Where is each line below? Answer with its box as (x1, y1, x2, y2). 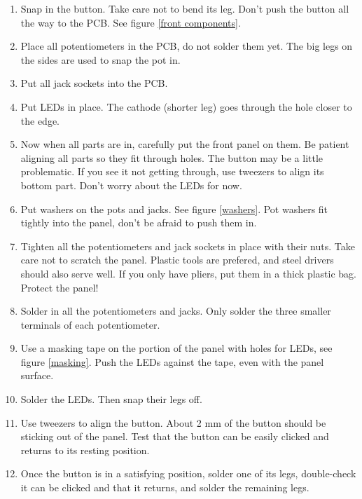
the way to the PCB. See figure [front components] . (20, 15, 241, 29)
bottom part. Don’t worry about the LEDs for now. (20, 177, 242, 192)
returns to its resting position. (20, 442, 150, 457)
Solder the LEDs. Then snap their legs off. (20, 392, 202, 406)
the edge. (20, 113, 60, 128)
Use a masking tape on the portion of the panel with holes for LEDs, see (20, 341, 333, 355)
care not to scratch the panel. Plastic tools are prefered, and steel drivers (20, 252, 334, 267)
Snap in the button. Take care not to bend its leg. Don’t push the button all (20, 1, 349, 15)
